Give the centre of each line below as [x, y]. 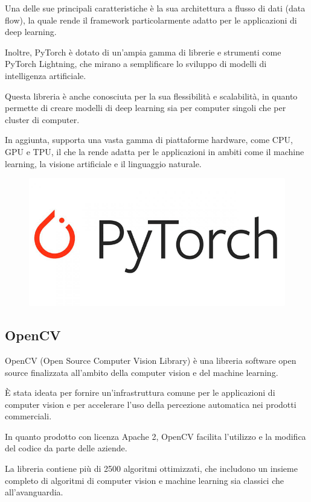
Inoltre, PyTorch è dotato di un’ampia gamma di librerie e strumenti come [143, 52]
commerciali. [28, 416]
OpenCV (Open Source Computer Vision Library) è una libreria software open [151, 360]
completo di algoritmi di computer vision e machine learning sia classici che [144, 480]
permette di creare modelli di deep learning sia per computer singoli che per [146, 108]
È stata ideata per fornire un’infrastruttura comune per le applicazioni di [140, 392]
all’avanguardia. [34, 492]
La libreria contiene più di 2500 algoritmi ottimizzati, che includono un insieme [151, 469]
